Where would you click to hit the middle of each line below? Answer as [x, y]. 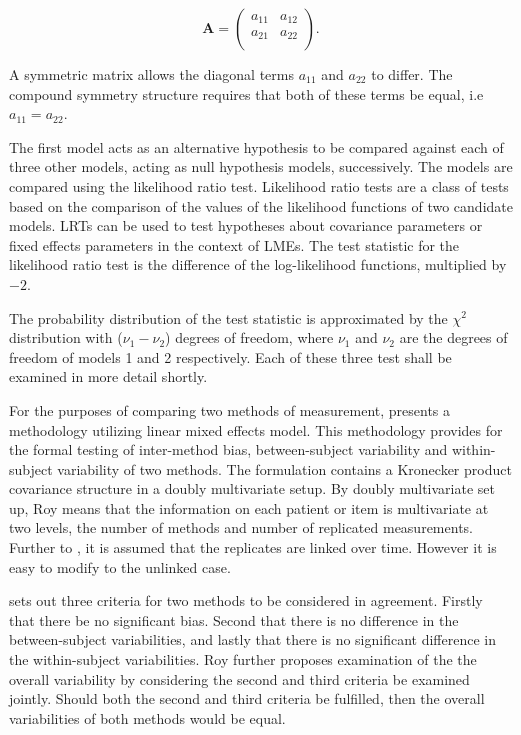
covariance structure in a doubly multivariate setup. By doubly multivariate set [252, 488]
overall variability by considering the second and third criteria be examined [239, 678]
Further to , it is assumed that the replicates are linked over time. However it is [253, 547]
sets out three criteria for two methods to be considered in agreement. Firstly [246, 600]
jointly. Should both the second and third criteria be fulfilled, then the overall [247, 698]
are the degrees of [453, 337]
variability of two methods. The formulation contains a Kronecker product [284, 468]
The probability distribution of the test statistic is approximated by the [228, 317]
